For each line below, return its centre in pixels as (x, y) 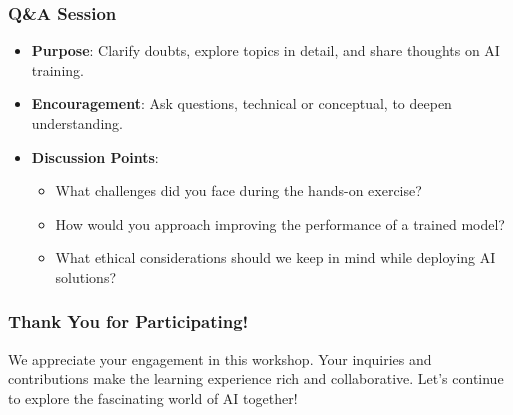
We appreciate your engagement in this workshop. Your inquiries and (220, 358)
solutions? (86, 276)
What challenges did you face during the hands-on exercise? (238, 190)
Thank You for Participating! (128, 321)
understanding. (77, 123)
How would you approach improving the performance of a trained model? (280, 223)
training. (57, 69)
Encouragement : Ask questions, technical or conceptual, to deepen (241, 103)
